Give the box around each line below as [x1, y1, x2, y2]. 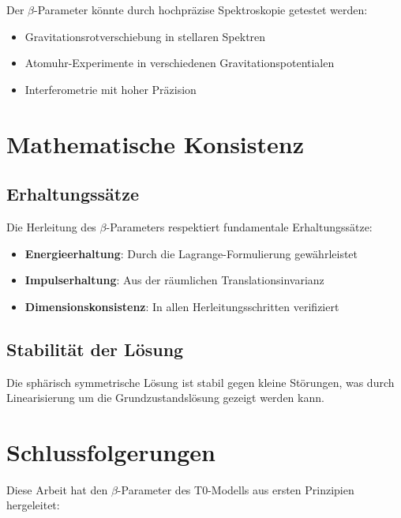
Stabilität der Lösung [6, 336, 184, 361]
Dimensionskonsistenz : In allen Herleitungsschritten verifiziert [24, 298, 339, 314]
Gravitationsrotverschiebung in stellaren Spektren [24, 28, 266, 44]
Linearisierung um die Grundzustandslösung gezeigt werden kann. [6, 389, 324, 406]
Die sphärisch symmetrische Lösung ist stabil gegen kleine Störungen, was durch [6, 373, 395, 390]
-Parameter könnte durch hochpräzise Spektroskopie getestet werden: [34, 2, 368, 17]
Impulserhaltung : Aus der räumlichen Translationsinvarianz [24, 272, 324, 288]
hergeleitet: [6, 497, 60, 513]
